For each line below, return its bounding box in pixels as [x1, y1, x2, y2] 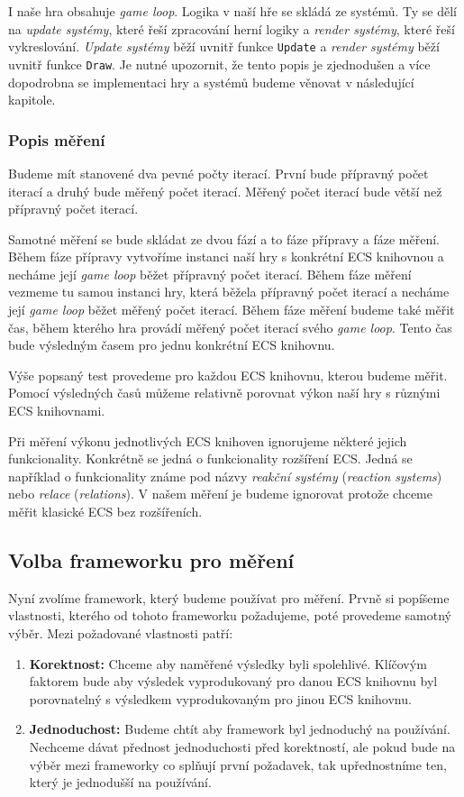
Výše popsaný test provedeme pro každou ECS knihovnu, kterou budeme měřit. [8, 365, 448, 384]
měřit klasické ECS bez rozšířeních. [8, 502, 203, 520]
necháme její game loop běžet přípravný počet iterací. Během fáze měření [8, 264, 412, 283]
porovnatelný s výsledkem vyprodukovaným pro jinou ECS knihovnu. [29, 689, 412, 708]
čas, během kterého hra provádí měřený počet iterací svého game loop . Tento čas [8, 317, 452, 336]
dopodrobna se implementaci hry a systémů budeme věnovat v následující [8, 72, 414, 91]
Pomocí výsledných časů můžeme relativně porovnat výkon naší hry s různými [8, 383, 441, 402]
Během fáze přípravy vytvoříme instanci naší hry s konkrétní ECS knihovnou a [8, 247, 444, 266]
